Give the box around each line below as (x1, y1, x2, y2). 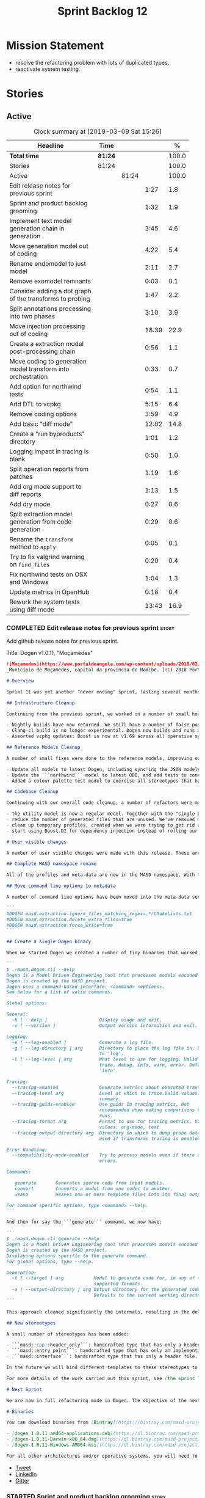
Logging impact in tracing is (9, 447, 89, 456)
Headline (37, 141, 64, 150)
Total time (9, 152, 40, 160)
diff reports (9, 490, 41, 499)
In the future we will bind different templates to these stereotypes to (6, 1364, 198, 1371)
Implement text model (9, 216, 72, 225)
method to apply (9, 543, 56, 551)
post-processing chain (9, 347, 76, 356)
